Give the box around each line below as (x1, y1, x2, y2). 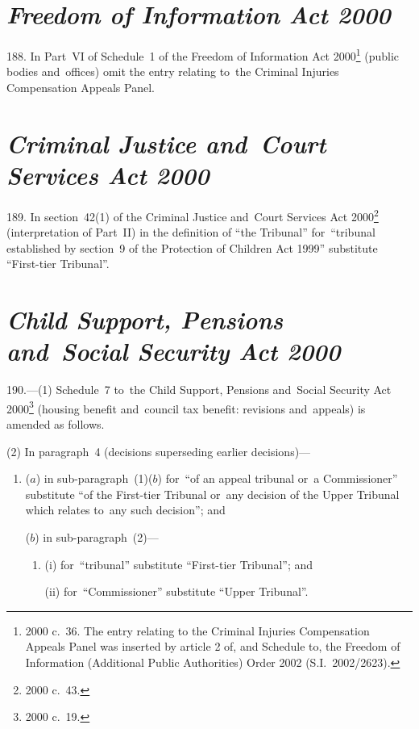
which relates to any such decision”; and (25, 501, 226, 518)
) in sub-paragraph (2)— (35, 529, 159, 546)
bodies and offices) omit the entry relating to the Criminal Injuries (6, 63, 339, 80)
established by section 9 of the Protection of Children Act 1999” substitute (6, 239, 378, 256)
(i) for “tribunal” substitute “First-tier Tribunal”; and (44, 555, 313, 572)
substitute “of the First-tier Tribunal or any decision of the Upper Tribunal (25, 485, 400, 502)
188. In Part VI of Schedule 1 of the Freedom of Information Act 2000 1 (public (6, 45, 400, 64)
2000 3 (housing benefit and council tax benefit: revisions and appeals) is (6, 397, 366, 417)
